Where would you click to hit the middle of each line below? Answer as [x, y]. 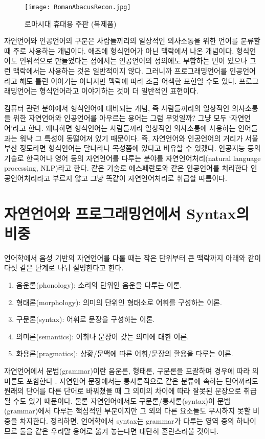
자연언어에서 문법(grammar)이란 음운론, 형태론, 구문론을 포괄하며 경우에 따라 [127, 371]
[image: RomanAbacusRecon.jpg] [78, 7]
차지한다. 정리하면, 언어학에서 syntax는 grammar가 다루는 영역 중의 [127, 421]
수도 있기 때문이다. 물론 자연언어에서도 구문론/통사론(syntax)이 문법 [122, 400]
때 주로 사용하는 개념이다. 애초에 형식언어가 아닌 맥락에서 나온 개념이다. [119, 50]
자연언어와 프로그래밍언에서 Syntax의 [127, 213]
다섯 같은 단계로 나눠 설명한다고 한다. [64, 268]
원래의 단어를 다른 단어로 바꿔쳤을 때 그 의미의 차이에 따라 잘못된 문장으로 [123, 391]
